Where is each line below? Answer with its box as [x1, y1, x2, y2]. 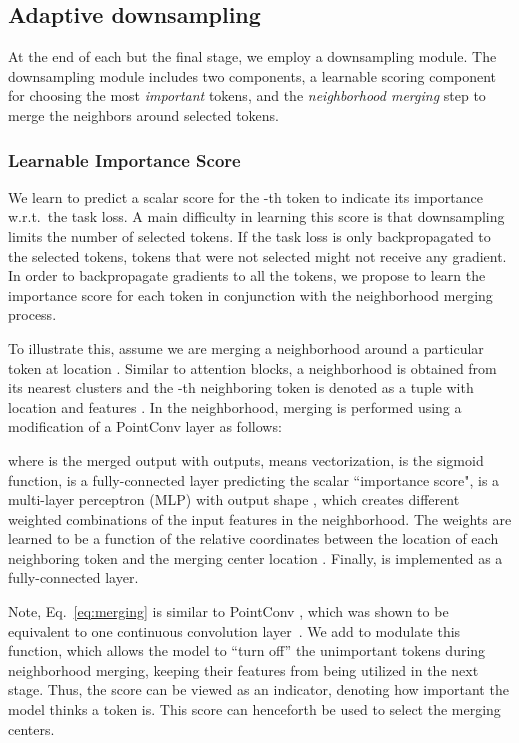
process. [8, 304, 57, 325]
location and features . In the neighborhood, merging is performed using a [8, 396, 462, 417]
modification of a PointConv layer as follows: [8, 416, 282, 437]
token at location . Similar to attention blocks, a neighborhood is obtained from [8, 357, 497, 378]
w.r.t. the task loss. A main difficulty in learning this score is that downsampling [8, 206, 505, 227]
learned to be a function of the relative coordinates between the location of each [8, 528, 499, 549]
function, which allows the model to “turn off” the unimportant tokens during [8, 640, 486, 661]
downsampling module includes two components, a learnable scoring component [8, 65, 497, 86]
